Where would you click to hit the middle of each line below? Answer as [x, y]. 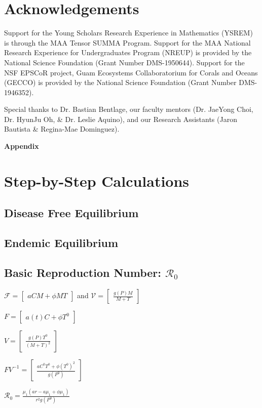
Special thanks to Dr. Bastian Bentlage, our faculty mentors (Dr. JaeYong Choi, [129, 109]
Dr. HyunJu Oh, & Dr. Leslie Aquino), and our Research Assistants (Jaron [121, 119]
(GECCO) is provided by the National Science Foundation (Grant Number [120, 82]
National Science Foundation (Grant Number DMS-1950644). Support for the [124, 62]
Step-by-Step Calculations [97, 180]
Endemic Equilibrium [61, 243]
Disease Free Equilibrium [71, 213]
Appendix [22, 146]
